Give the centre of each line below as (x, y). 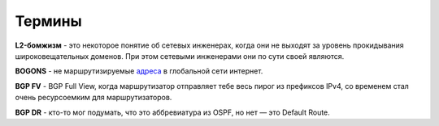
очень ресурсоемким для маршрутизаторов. (93, 98)
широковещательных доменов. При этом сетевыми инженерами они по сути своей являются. (180, 56)
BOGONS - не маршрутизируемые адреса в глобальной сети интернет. (139, 71)
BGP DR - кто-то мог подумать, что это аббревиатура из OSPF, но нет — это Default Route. (173, 112)
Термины (48, 21)
